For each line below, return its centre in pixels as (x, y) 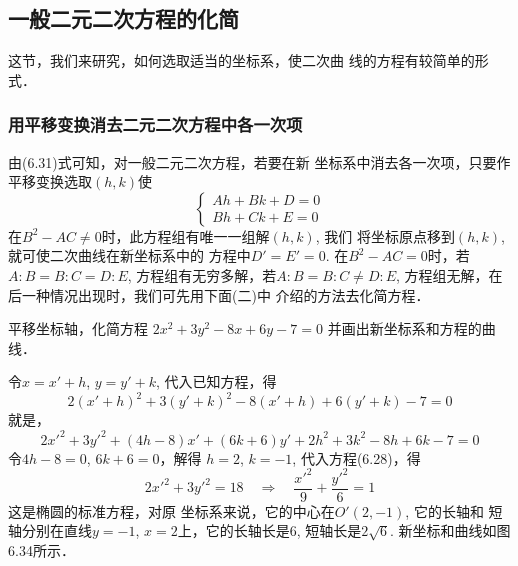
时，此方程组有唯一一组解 (185, 235)
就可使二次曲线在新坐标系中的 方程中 (129, 255)
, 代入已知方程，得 (216, 381)
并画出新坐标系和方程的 (404, 328)
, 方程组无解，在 (449, 274)
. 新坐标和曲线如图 (450, 530)
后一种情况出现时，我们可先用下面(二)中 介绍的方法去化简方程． (219, 294)
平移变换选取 (50, 181)
